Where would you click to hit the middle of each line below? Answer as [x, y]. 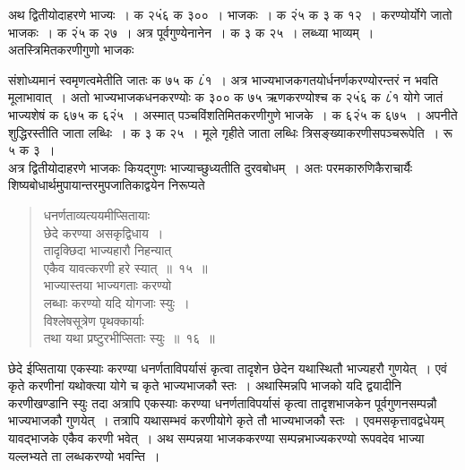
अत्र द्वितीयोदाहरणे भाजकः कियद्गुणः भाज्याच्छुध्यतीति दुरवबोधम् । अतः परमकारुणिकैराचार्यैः [211, 167]
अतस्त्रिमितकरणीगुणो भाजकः [71, 50]
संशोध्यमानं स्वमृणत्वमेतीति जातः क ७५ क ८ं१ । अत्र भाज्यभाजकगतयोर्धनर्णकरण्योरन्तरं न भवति [223, 79]
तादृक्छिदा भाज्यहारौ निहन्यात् [108, 250]
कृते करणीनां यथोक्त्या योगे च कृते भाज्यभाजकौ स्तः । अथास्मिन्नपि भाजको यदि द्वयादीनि [205, 385]
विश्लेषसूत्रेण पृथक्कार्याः [94, 320]
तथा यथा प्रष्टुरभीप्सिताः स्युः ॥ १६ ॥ [129, 338]
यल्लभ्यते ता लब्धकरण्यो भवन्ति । [84, 455]
